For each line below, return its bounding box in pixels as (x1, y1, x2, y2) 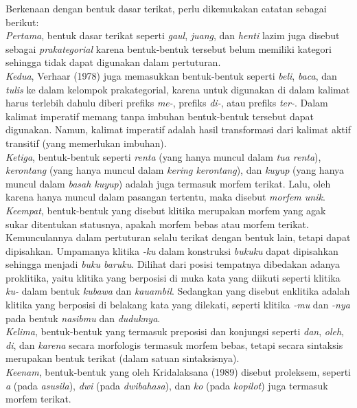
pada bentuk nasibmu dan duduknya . (5, 310, 161, 325)
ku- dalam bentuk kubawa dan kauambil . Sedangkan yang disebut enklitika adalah (5, 284, 350, 298)
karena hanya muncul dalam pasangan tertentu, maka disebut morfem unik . (5, 190, 325, 204)
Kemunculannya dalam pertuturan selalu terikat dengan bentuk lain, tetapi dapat (5, 230, 351, 245)
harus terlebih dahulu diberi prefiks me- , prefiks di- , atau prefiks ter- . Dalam (5, 95, 328, 110)
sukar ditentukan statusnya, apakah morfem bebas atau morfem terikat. (5, 216, 309, 231)
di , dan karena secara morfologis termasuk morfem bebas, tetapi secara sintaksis (5, 337, 343, 352)
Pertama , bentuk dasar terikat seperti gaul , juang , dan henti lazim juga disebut (5, 28, 340, 43)
